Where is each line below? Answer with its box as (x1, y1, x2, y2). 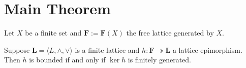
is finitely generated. (128, 54, 191, 65)
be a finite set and (25, 27, 82, 38)
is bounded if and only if (29, 54, 106, 65)
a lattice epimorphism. (172, 44, 242, 55)
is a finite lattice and (75, 44, 140, 55)
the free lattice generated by (126, 27, 214, 38)
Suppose (4, 44, 30, 55)
